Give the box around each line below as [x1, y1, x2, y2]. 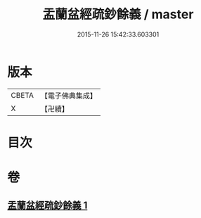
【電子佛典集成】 [40, 91, 97, 101]
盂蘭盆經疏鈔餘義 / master [42, 6, 194, 23]
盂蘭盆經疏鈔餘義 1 [7, 200, 88, 212]
